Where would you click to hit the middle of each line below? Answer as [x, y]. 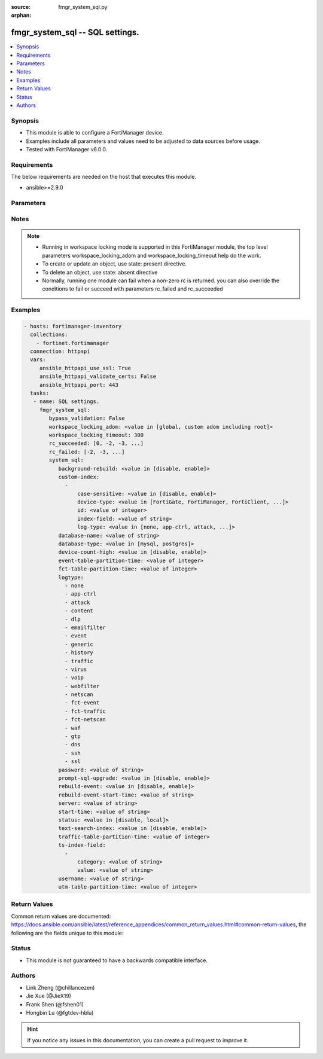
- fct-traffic [85, 711]
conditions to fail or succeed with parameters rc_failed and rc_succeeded [133, 289]
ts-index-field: [82, 845]
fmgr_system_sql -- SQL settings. [75, 33]
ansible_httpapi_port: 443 [79, 385]
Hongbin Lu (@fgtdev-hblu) [60, 1013]
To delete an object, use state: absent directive [100, 272]
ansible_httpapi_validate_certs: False [98, 376]
